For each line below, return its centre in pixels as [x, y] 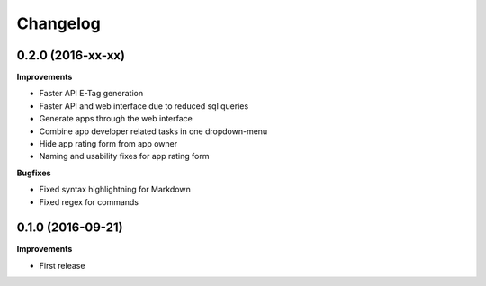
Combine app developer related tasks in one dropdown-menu [153, 131]
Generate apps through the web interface [116, 119]
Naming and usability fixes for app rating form [124, 156]
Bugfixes [34, 173]
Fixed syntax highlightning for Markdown [115, 190]
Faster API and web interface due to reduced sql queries [144, 106]
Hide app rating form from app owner [108, 144]
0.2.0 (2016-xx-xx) [71, 55]
